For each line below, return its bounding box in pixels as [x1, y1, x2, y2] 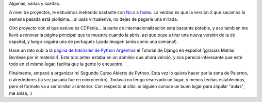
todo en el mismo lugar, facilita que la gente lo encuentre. [9, 61, 124, 67]
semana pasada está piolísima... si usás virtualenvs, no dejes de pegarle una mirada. [9, 16, 178, 22]
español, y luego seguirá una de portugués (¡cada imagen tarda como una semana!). [9, 39, 178, 44]
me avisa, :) [9, 90, 33, 96]
